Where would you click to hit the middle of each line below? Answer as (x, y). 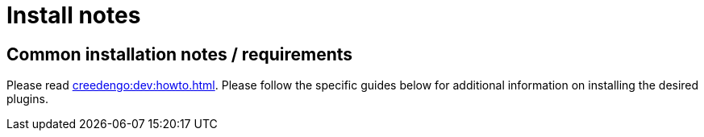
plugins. (27, 99)
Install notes (74, 15)
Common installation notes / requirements (180, 54)
